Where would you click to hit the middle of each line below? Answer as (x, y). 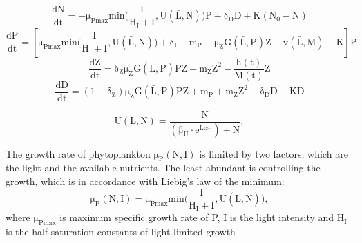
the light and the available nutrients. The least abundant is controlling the (163, 168)
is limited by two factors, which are (274, 153)
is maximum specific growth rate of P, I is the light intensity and (197, 217)
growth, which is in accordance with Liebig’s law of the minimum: (145, 181)
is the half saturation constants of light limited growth (121, 231)
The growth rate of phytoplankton (78, 153)
